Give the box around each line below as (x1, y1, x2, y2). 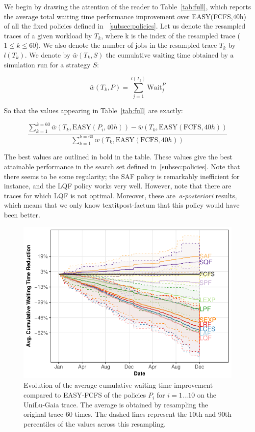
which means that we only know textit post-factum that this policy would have (4, 200, 240, 210)
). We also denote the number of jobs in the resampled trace (36, 40, 217, 50)
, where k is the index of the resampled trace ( (101, 30, 240, 40)
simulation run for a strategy (4, 59, 91, 69)
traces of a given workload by (4, 30, 92, 40)
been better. (4, 209, 40, 219)
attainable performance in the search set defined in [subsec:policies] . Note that (4, 161, 240, 171)
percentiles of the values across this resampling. (24, 418, 166, 429)
